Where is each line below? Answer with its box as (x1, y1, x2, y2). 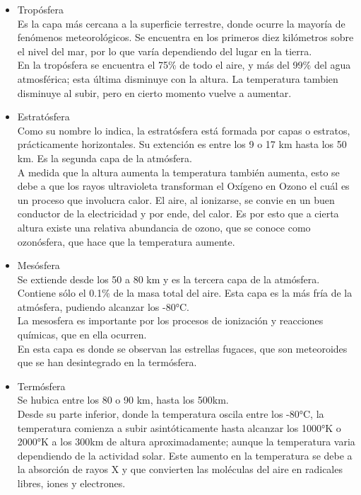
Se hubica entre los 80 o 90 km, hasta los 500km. (17, 392, 229, 407)
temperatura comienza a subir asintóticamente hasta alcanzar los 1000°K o (17, 420, 341, 435)
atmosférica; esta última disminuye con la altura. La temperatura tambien (17, 71, 338, 86)
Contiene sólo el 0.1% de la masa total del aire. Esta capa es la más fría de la (17, 285, 353, 300)
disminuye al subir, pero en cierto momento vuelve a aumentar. (17, 85, 292, 100)
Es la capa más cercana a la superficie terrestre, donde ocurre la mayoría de (17, 16, 345, 30)
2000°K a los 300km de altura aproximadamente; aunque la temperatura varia (17, 434, 355, 449)
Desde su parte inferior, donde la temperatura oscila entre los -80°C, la (17, 406, 324, 421)
